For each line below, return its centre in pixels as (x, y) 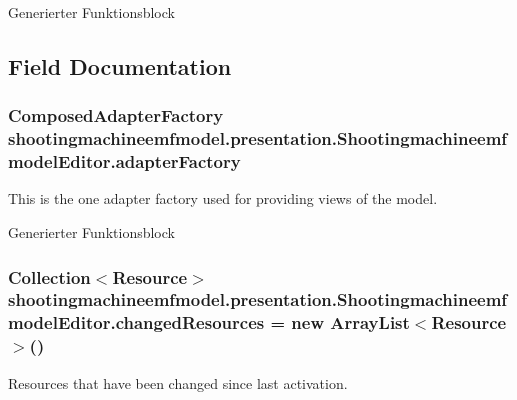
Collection (49, 276)
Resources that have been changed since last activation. (178, 382)
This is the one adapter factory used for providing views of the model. (223, 198)
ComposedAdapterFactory (116, 115)
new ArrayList (350, 322)
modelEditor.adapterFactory (124, 161)
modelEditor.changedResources (136, 322)
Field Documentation (120, 65)
